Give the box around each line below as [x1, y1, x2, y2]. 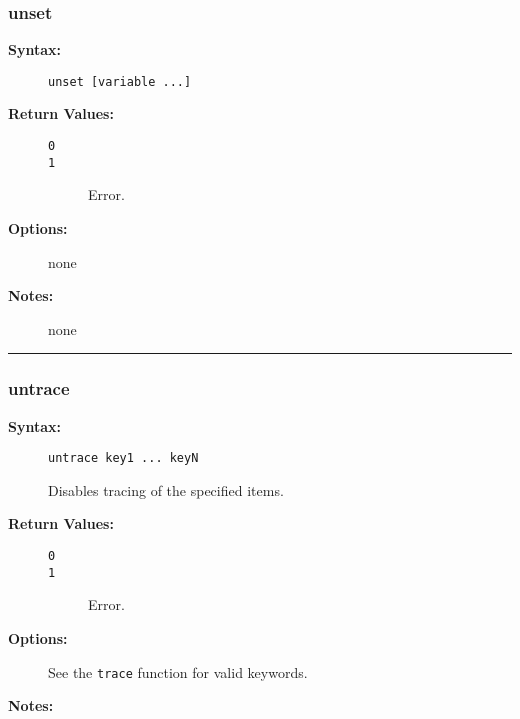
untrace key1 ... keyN [48, 451, 199, 466]
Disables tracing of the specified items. [48, 479, 284, 500]
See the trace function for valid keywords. [48, 661, 308, 682]
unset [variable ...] [48, 74, 192, 89]
